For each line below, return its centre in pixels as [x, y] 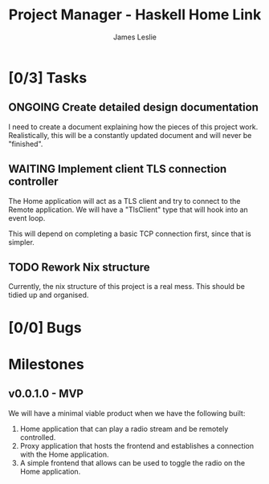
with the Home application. [65, 454]
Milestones [46, 364]
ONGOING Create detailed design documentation [134, 107]
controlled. [38, 437]
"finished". [26, 144]
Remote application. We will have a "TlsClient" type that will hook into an [128, 209]
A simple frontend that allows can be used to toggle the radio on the [132, 462]
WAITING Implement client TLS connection [118, 169]
